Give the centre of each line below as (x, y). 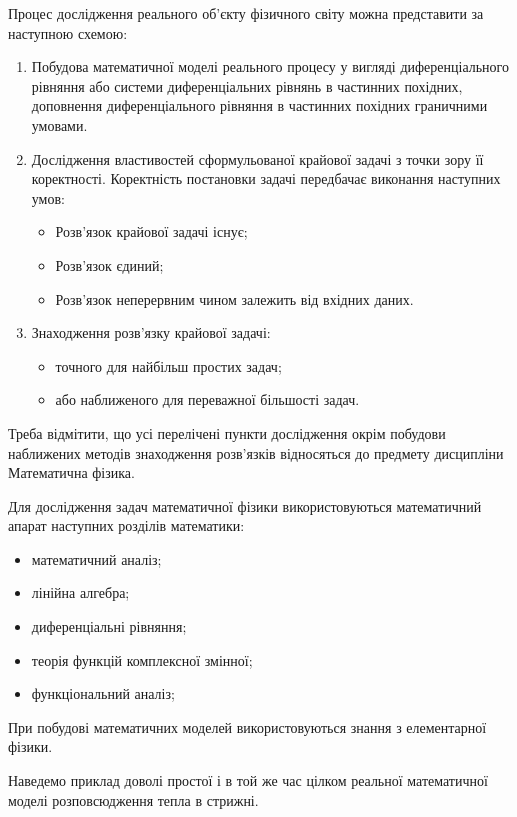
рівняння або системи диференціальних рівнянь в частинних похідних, (247, 85)
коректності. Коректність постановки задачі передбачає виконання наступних (266, 178)
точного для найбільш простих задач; (168, 365)
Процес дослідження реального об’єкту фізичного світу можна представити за (246, 13)
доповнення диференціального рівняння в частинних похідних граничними (259, 105)
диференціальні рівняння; (109, 626)
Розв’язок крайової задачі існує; (151, 231)
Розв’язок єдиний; (109, 264)
